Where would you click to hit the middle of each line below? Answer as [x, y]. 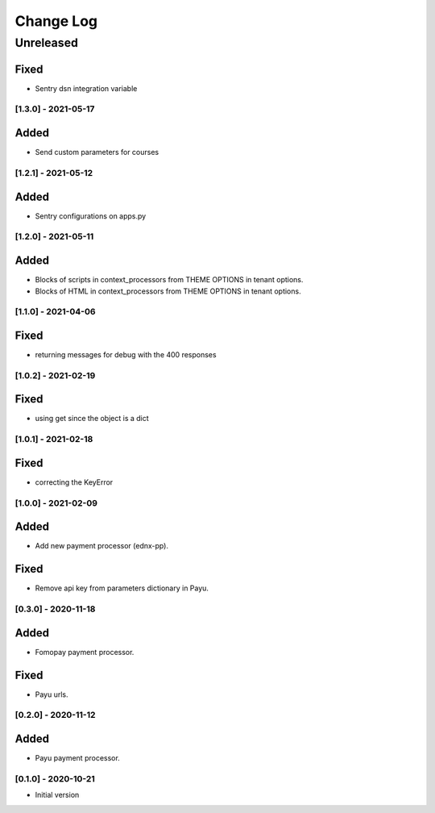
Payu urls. [52, 694]
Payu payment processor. [77, 758]
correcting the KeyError [74, 482]
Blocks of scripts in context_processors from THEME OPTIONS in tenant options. [169, 280]
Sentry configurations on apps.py [91, 216]
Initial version [57, 795]
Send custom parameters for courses [97, 152]
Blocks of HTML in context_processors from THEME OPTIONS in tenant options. [168, 291]
